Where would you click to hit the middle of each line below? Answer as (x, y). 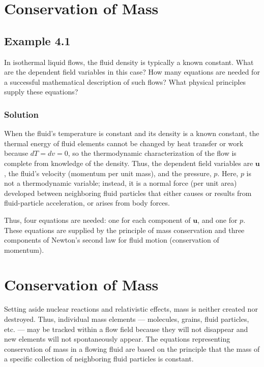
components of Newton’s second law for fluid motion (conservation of (112, 240)
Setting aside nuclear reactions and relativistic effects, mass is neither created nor (131, 309)
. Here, (228, 173)
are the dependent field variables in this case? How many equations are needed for (132, 72)
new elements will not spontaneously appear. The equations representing (117, 339)
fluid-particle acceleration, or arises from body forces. (87, 203)
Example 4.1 (37, 40)
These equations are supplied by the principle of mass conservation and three (124, 230)
